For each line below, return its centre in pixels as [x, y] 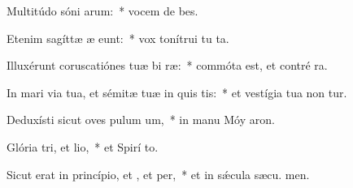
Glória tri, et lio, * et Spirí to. [83, 146]
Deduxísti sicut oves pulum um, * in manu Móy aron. [141, 120]
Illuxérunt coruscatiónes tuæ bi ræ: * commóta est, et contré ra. [167, 65]
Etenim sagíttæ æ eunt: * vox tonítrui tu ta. [118, 38]
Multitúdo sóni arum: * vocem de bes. [102, 11]
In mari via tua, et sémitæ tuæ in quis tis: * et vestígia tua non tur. [177, 92]
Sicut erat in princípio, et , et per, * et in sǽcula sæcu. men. [158, 174]
